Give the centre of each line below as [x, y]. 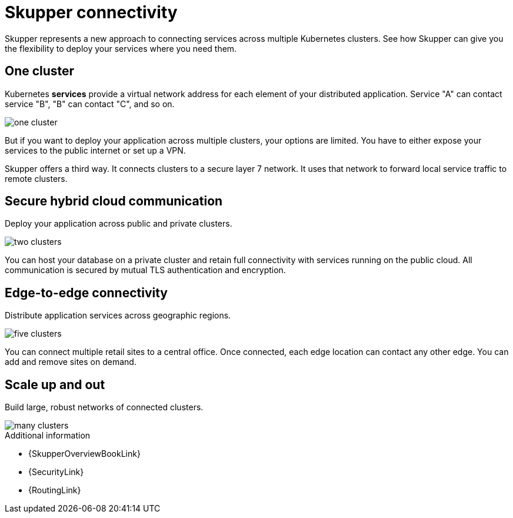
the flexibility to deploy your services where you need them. [121, 48]
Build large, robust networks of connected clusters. [104, 407]
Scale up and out [55, 384]
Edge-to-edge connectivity [86, 293]
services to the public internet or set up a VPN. [95, 150]
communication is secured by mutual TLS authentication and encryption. [145, 270]
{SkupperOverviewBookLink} [84, 454]
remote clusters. [36, 178]
